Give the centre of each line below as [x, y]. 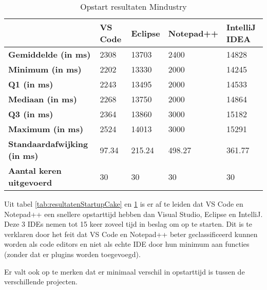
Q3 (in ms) [31, 114]
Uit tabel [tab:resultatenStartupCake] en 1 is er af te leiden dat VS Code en [124, 204]
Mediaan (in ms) [43, 99]
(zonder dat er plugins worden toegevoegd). [72, 254]
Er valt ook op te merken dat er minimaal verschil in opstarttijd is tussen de [125, 271]
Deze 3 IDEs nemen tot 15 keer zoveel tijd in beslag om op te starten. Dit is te [128, 224]
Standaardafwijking [48, 144]
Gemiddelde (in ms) [50, 54]
